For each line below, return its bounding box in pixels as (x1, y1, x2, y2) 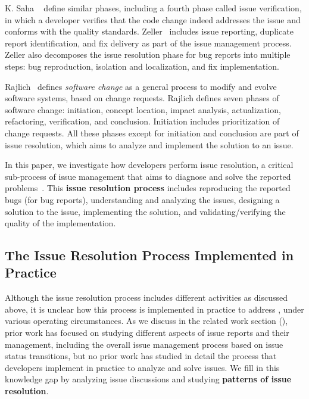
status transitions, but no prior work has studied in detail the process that (5, 350, 277, 362)
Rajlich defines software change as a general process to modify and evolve (5, 80, 277, 92)
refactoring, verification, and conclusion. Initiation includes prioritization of (5, 115, 280, 127)
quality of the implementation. (5, 217, 116, 229)
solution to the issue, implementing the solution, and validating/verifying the (5, 205, 286, 217)
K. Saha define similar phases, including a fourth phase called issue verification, (5, 2, 302, 14)
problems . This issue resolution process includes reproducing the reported (5, 182, 291, 194)
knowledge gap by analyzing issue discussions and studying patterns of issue (5, 373, 292, 385)
